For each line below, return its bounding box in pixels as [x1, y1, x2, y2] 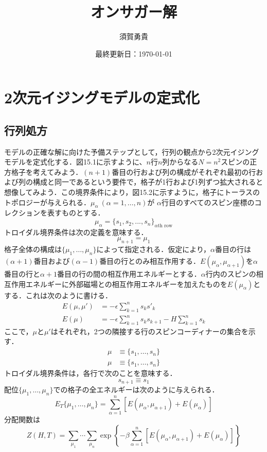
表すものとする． [47, 207, 105, 218]
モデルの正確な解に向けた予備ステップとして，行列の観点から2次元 [4, 146, 230, 157]
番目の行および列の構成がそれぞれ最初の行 [112, 166, 256, 177]
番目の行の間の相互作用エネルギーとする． [57, 268, 201, 279]
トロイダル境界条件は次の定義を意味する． [4, 226, 148, 237]
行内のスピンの [205, 268, 256, 279]
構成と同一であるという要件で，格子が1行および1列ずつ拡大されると [32, 176, 263, 187]
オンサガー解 [90, 1, 177, 22]
